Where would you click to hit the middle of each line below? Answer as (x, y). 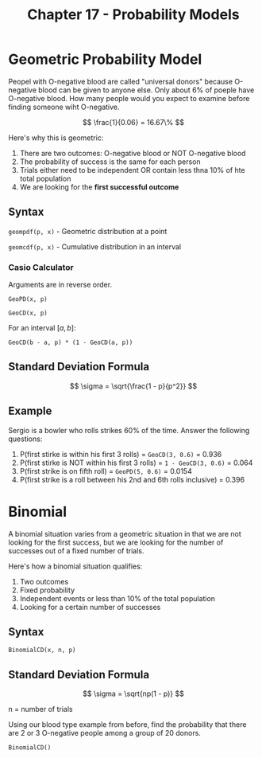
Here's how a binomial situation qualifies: (75, 566)
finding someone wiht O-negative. (64, 107)
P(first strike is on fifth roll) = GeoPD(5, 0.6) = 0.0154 (106, 471)
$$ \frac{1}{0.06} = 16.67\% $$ (133, 122)
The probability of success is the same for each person (110, 162)
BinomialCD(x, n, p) (42, 651)
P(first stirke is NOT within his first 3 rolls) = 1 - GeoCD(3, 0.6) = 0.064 (136, 463)
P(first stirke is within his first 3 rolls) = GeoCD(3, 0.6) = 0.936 (121, 454)
